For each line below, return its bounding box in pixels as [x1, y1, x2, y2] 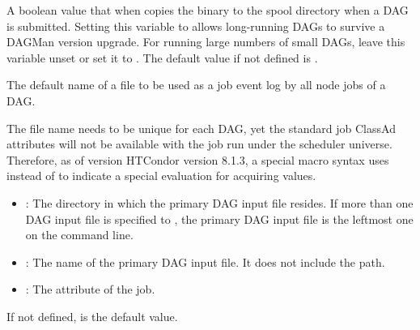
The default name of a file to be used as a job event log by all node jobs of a [6, 76, 386, 93]
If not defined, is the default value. [6, 307, 178, 324]
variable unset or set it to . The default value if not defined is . [6, 49, 318, 66]
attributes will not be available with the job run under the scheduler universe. [6, 135, 392, 152]
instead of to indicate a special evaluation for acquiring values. [6, 167, 316, 184]
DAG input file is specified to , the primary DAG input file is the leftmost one [25, 210, 414, 227]
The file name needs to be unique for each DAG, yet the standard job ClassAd [6, 119, 396, 136]
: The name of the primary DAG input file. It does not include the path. [25, 253, 385, 270]
